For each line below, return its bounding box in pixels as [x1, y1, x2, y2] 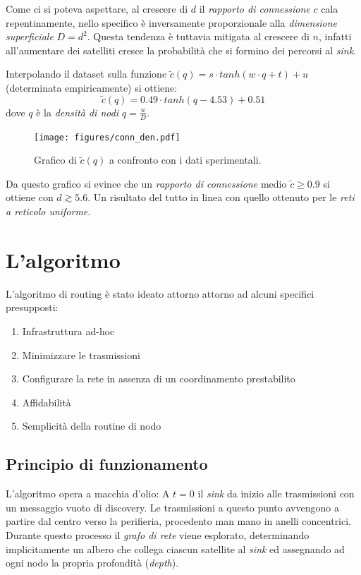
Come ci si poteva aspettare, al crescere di [6, 1, 188, 16]
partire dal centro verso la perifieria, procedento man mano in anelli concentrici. [6, 514, 352, 528]
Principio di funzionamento [6, 453, 208, 475]
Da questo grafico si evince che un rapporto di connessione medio [6, 176, 287, 190]
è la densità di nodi [36, 104, 119, 119]
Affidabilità [22, 394, 71, 409]
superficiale [6, 29, 54, 44]
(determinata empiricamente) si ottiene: [6, 80, 178, 95]
